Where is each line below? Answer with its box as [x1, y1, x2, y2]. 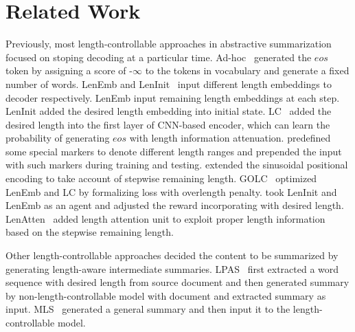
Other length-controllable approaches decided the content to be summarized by [5, 248, 339, 263]
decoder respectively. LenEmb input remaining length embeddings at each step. [5, 90, 340, 104]
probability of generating [5, 131, 110, 145]
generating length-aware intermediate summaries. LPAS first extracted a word [5, 261, 339, 276]
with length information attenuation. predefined [129, 131, 331, 145]
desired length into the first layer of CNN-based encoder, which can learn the [5, 117, 330, 131]
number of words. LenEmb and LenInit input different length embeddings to [5, 76, 332, 91]
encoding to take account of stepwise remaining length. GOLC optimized [5, 171, 317, 186]
